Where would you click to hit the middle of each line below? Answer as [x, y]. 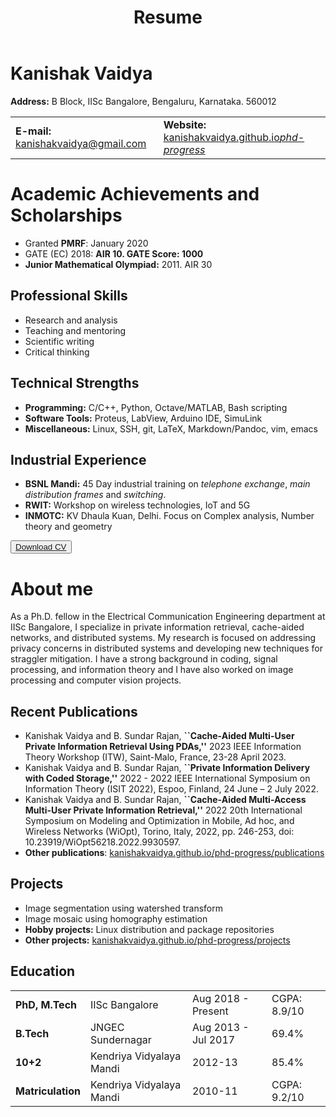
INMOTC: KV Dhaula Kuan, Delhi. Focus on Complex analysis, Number [169, 516]
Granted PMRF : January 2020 [86, 243]
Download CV [41, 547]
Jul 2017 [213, 1039]
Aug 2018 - [220, 998]
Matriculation [48, 1091]
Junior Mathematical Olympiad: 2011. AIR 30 [118, 264]
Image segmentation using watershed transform [123, 908]
